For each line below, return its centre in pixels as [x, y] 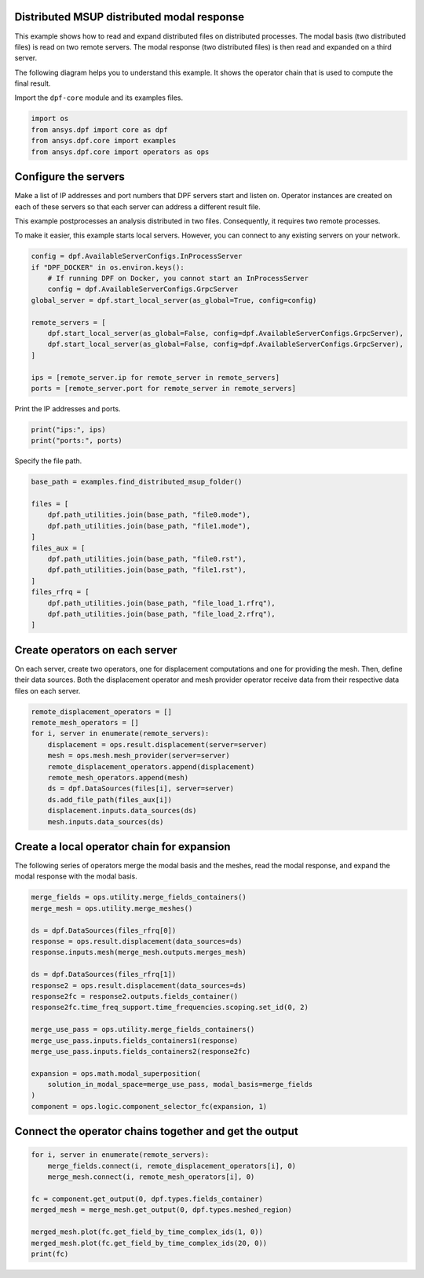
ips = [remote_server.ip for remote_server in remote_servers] [155, 377]
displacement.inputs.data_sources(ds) [122, 811]
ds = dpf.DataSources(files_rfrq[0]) [104, 930]
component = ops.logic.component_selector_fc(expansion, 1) [149, 1106]
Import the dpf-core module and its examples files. [99, 98]
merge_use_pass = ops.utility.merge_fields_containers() [143, 1029]
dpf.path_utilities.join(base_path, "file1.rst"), [147, 570]
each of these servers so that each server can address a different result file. [137, 206]
